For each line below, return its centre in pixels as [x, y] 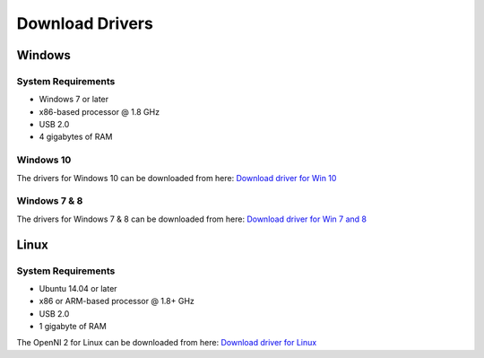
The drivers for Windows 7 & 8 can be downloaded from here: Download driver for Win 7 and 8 [192, 219]
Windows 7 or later [74, 100]
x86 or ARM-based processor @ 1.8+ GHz [117, 301]
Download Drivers [85, 23]
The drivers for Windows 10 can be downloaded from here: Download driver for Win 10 [177, 178]
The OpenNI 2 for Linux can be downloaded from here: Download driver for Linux [167, 343]
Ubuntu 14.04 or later [78, 288]
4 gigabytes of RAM [76, 137]
